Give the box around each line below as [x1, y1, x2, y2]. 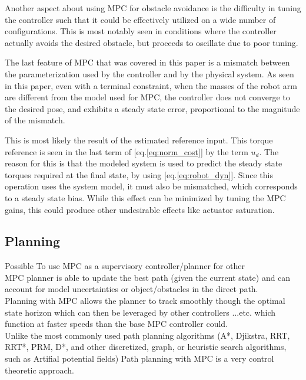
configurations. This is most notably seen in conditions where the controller [5, 25, 277, 37]
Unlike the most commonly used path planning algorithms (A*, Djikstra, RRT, [5, 329, 290, 341]
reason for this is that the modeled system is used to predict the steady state [5, 157, 282, 169]
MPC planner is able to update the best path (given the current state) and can [5, 271, 291, 283]
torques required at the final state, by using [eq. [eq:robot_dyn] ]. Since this [5, 168, 273, 181]
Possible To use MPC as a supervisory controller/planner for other [5, 260, 245, 272]
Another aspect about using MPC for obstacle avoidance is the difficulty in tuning [5, 2, 301, 14]
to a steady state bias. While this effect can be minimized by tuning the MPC [5, 191, 286, 204]
